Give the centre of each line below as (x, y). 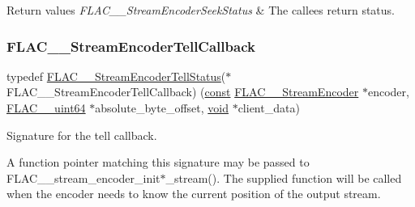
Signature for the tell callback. (82, 135)
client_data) (269, 108)
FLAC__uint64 (46, 108)
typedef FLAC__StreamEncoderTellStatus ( (116, 76)
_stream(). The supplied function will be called (284, 177)
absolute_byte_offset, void (162, 108)
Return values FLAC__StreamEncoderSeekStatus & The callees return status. (201, 10)
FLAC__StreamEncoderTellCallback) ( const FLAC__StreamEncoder (183, 92)
